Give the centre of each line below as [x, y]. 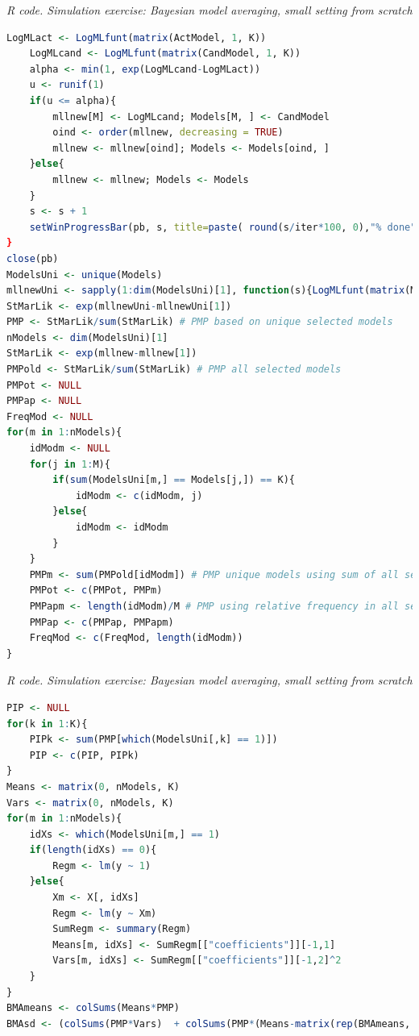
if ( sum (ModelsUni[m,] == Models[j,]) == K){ [174, 480]
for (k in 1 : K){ [47, 724]
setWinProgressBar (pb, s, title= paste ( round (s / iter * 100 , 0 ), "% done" [223, 227]
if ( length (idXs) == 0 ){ [93, 850]
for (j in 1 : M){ [70, 464]
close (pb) [33, 258]
